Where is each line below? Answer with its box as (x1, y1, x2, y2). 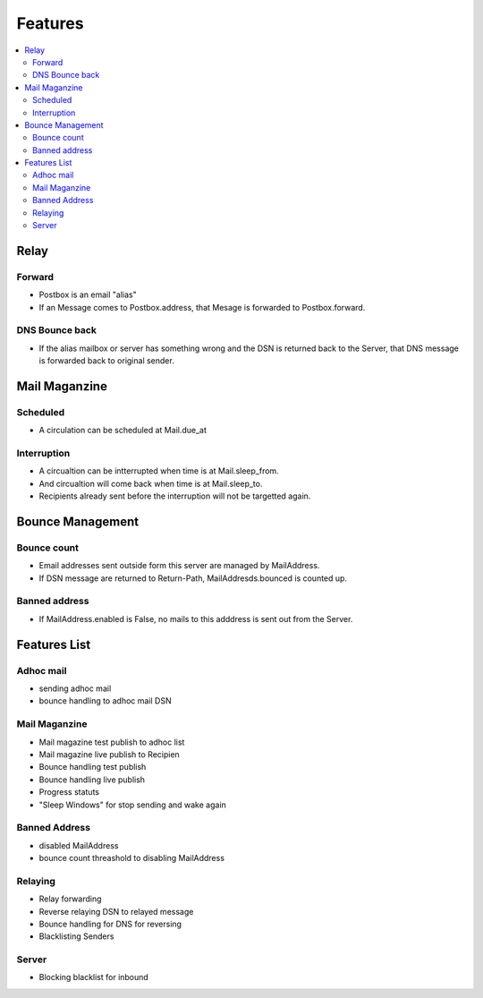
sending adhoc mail (38, 683, 112, 694)
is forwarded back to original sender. (38, 355, 174, 366)
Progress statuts (38, 787, 100, 798)
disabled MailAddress (38, 840, 119, 850)
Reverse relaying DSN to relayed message (38, 906, 194, 917)
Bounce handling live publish (38, 774, 146, 785)
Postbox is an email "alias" (38, 289, 138, 300)
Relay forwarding (38, 893, 102, 904)
